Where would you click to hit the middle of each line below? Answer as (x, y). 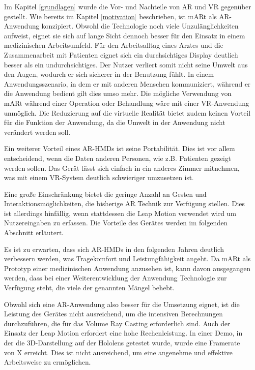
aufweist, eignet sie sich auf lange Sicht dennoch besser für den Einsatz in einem (125, 35)
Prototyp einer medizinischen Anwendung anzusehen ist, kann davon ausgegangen (127, 268)
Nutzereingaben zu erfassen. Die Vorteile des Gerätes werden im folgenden (116, 223)
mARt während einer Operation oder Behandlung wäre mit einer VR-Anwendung (127, 103)
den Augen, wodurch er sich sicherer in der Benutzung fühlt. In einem (109, 74)
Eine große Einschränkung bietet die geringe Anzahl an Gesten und (105, 194)
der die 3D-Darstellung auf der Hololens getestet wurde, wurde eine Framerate (122, 342)
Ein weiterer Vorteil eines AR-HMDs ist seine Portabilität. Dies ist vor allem (120, 148)
